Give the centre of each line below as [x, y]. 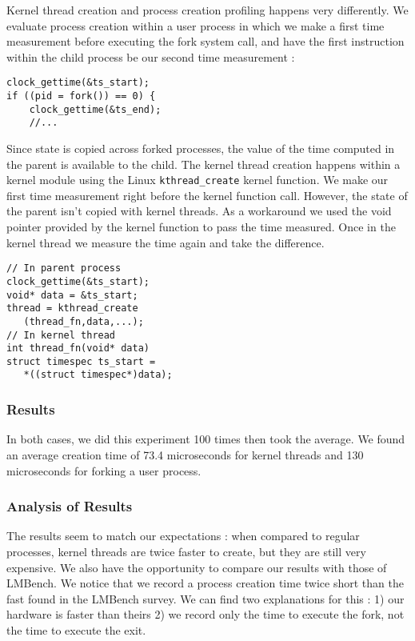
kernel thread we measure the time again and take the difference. [166, 242]
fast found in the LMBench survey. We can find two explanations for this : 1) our [206, 598]
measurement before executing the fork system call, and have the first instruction [206, 41]
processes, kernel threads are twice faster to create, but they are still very [186, 551]
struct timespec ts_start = [81, 361]
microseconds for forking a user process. [104, 470]
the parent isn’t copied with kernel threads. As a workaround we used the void [199, 211]
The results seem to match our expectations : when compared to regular [183, 536]
